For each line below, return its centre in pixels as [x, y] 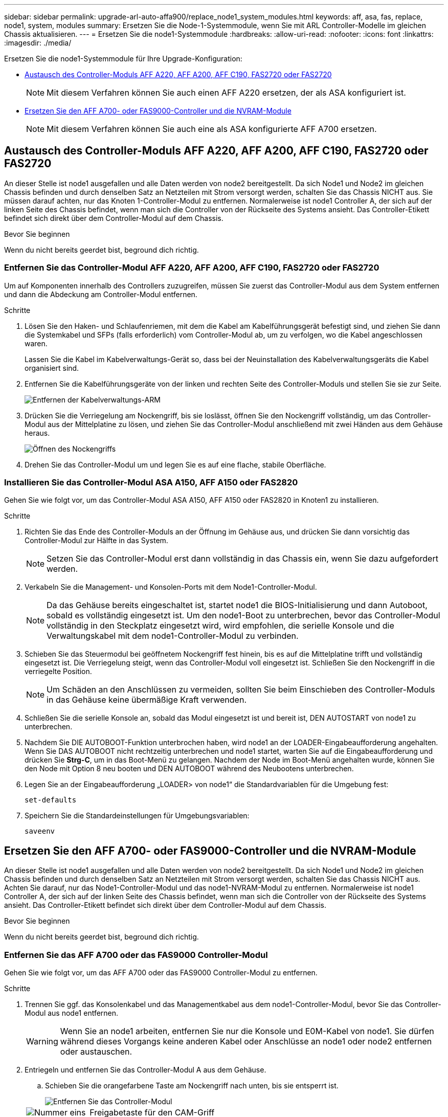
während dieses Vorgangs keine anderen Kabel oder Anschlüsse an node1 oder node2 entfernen [246, 1041]
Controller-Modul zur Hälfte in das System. [96, 541]
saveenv [40, 831]
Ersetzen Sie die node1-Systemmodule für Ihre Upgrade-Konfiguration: [123, 59]
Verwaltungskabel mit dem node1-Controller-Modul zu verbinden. [173, 636]
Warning [42, 1041]
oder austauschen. [96, 1051]
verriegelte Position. [58, 672]
